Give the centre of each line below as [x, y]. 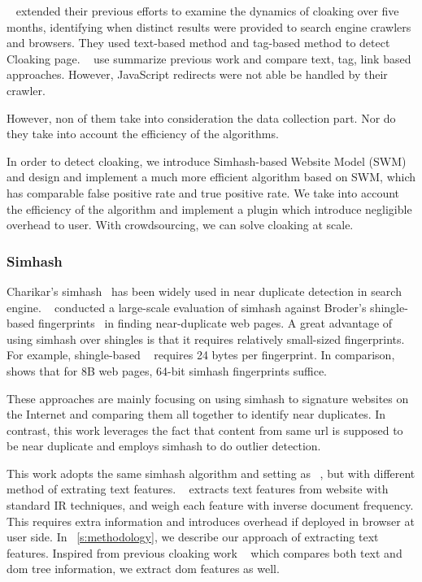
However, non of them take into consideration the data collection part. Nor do [201, 117]
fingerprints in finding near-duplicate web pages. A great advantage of [215, 323]
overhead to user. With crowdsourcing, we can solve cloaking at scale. [180, 225]
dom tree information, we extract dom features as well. [143, 569]
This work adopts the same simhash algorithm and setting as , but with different [211, 473]
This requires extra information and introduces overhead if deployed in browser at [211, 521]
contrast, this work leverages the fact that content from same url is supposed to [205, 430]
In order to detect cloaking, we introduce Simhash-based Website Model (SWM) [207, 161]
